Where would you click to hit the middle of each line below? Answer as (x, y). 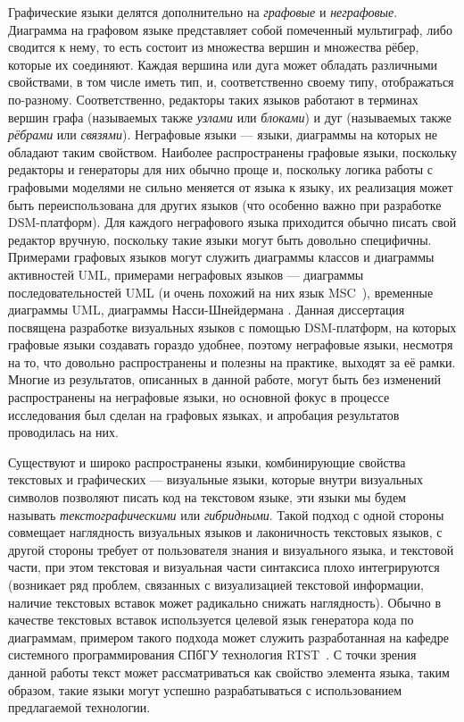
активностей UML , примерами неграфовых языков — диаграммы (186, 274)
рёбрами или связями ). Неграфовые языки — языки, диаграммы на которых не (223, 134)
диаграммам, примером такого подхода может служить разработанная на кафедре (228, 637)
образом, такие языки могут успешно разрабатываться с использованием (205, 689)
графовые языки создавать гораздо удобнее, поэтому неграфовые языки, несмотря (231, 344)
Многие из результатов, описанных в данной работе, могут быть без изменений (224, 379)
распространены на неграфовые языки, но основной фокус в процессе (199, 397)
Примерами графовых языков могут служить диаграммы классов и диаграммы (221, 257)
